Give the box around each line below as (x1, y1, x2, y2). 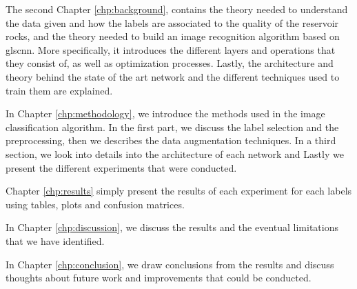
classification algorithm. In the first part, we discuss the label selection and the (6, 119, 339, 134)
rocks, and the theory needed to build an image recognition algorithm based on (6, 29, 340, 43)
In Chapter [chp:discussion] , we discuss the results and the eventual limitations (6, 220, 338, 235)
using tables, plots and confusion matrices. (6, 197, 185, 211)
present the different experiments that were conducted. (6, 160, 237, 175)
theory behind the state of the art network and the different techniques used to (6, 69, 340, 83)
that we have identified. (6, 233, 105, 248)
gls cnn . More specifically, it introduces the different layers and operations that (6, 42, 336, 57)
